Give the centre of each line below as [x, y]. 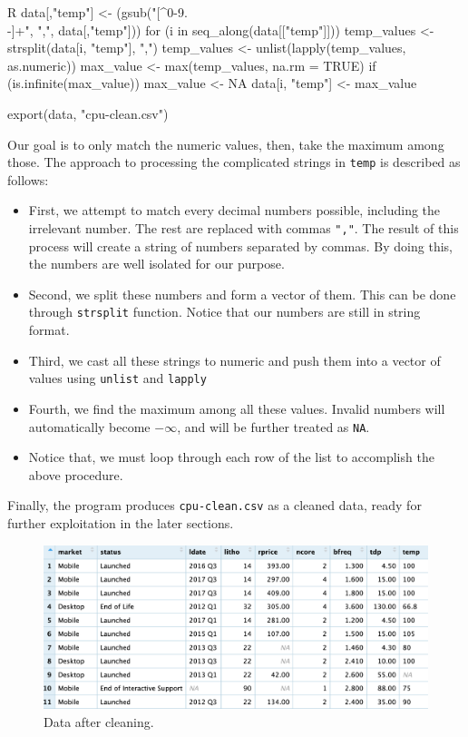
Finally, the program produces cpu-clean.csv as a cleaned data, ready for [214, 505]
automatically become [89, 426]
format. [49, 330]
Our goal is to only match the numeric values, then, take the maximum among [226, 144]
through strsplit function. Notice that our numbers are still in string [224, 312]
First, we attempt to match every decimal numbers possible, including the [234, 210]
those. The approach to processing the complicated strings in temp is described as [234, 162]
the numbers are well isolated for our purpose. [156, 264]
